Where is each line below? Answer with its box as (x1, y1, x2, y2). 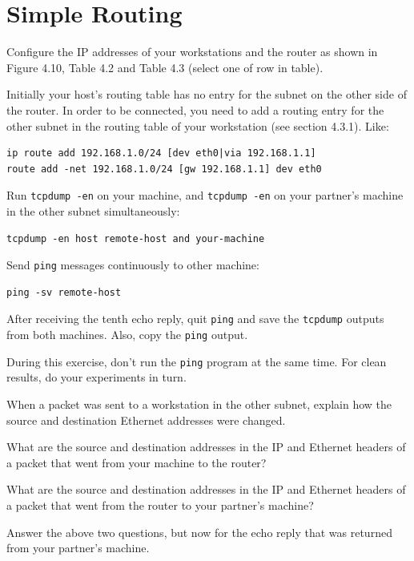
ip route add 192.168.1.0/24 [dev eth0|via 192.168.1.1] (6, 147, 316, 159)
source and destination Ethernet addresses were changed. (6, 411, 286, 428)
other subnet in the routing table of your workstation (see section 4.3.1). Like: (6, 117, 389, 134)
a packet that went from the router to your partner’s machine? (6, 496, 314, 513)
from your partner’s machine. (6, 539, 150, 556)
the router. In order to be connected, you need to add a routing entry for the (6, 101, 384, 118)
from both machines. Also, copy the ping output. (6, 326, 248, 343)
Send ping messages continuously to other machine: (6, 256, 259, 273)
